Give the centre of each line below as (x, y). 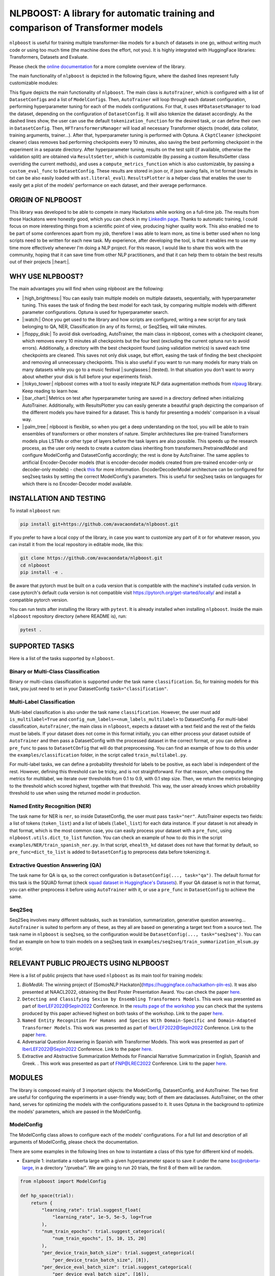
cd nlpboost (35, 565)
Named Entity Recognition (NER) (50, 806)
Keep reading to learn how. (50, 391)
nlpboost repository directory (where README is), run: (68, 616)
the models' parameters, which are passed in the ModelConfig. (76, 1111)
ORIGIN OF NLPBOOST (46, 200)
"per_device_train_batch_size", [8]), (101, 1260)
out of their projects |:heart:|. (40, 262)
